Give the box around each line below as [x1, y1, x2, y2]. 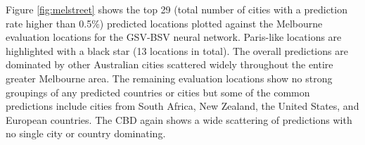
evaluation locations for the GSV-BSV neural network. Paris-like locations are [6, 30, 342, 44]
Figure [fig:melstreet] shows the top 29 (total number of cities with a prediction [6, 2, 347, 16]
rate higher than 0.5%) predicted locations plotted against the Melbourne [6, 15, 323, 30]
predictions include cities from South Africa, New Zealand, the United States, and [6, 99, 359, 113]
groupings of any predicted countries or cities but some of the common [6, 84, 310, 99]
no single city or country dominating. [6, 126, 166, 141]
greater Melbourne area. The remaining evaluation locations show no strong [6, 70, 333, 85]
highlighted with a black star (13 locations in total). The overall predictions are [6, 43, 348, 58]
